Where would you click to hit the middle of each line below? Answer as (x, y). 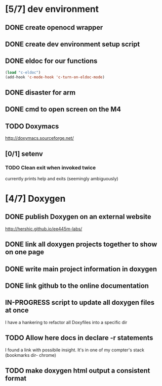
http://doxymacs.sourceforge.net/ (40, 138)
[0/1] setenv (24, 154)
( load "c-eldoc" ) (23, 72)
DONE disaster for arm (40, 92)
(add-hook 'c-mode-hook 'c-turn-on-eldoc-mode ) (55, 77)
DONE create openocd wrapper (54, 28)
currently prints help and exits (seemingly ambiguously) (62, 178)
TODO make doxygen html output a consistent (78, 371)
